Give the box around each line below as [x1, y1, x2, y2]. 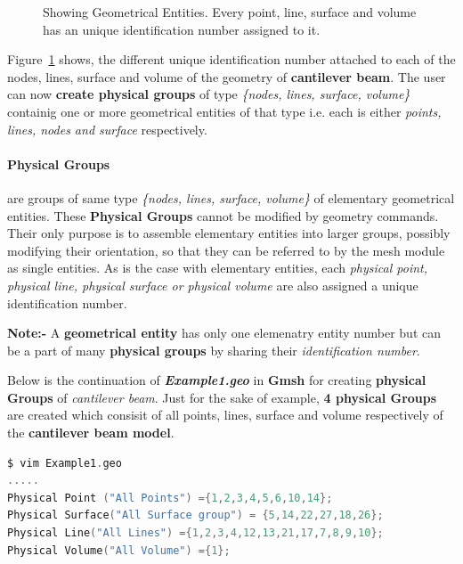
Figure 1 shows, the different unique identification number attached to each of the [7, 50, 456, 69]
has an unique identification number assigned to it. [43, 20, 321, 38]
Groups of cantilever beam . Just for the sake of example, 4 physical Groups [7, 388, 437, 406]
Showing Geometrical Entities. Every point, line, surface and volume [43, 3, 417, 20]
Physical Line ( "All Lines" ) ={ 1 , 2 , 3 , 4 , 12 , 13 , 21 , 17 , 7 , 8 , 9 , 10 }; [7, 527, 384, 540]
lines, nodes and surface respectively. [7, 119, 207, 138]
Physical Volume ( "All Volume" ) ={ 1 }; [7, 544, 231, 557]
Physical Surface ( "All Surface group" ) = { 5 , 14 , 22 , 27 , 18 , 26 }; [7, 509, 384, 522]
